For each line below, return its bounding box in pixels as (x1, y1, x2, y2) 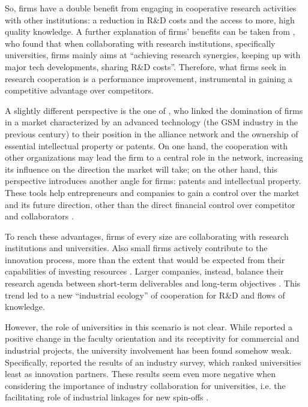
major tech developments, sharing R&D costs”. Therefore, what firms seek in (5, 60, 286, 73)
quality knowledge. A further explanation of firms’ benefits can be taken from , (5, 25, 295, 38)
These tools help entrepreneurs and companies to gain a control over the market (5, 186, 300, 198)
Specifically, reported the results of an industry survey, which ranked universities (5, 355, 301, 368)
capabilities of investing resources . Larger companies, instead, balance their (5, 265, 284, 278)
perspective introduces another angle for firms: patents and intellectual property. (5, 174, 301, 187)
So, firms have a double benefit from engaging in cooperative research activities (5, 2, 297, 14)
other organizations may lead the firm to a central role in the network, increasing (5, 151, 303, 164)
